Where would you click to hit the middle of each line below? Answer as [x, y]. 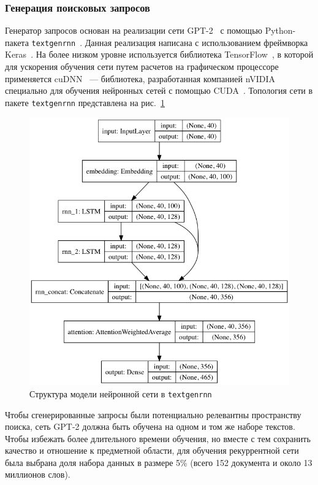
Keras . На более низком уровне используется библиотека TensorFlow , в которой [159, 54]
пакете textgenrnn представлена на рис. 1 [85, 102]
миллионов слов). [38, 474]
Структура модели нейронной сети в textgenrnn [121, 393]
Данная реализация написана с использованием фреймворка [196, 42]
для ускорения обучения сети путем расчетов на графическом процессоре [142, 67]
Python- [280, 30]
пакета [17, 42]
